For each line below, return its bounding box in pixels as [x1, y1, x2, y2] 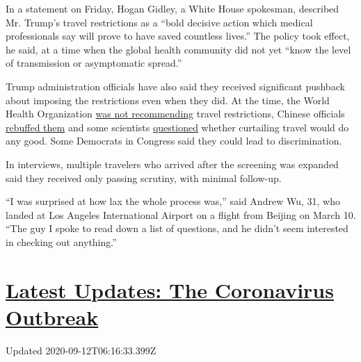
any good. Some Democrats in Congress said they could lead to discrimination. [6, 133, 342, 148]
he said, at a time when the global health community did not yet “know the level [6, 42, 351, 56]
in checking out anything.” [6, 234, 117, 249]
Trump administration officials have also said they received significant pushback [6, 79, 345, 93]
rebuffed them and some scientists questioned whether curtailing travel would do [6, 120, 349, 134]
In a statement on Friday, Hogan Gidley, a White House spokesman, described [6, 1, 339, 15]
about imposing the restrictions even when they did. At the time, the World [6, 92, 330, 107]
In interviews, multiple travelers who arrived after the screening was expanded [6, 156, 339, 171]
